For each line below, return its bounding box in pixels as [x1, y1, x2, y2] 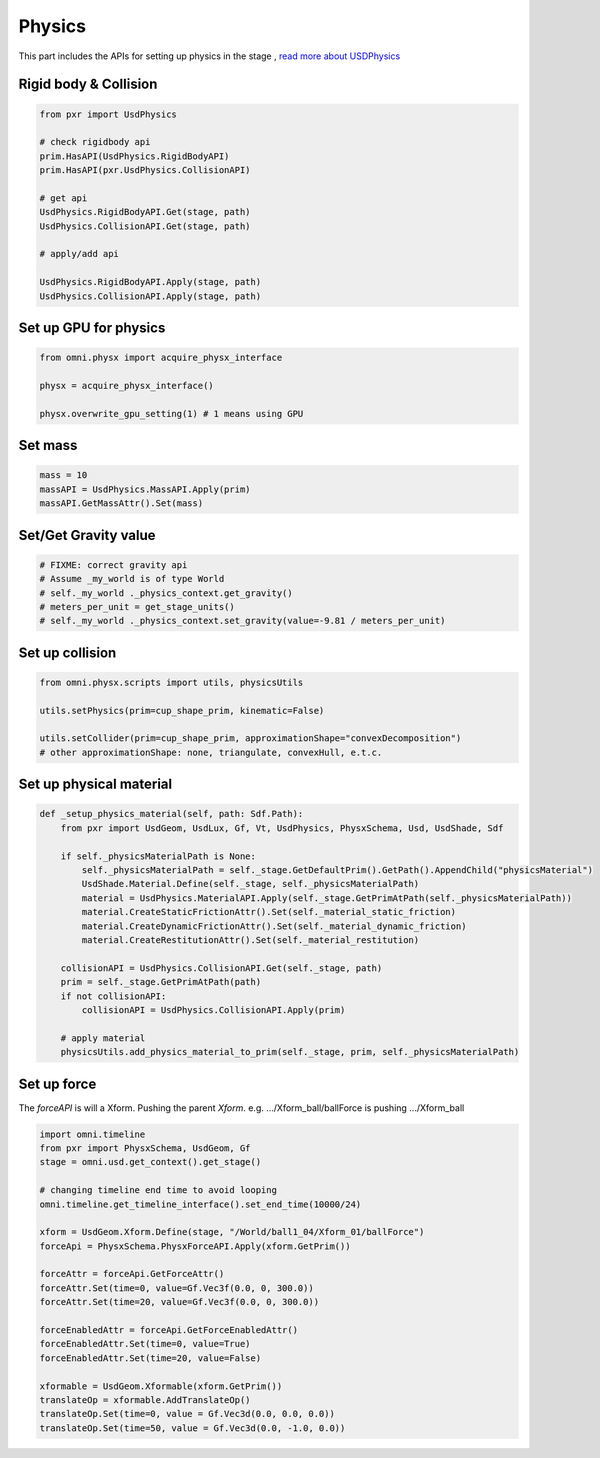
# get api [39, 192, 88, 204]
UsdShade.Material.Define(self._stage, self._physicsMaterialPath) [81, 878, 420, 890]
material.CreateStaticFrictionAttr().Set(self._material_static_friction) [81, 906, 457, 918]
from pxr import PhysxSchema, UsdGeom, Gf [39, 1142, 251, 1154]
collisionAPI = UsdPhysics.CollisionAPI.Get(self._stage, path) [60, 962, 383, 974]
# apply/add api [39, 248, 120, 260]
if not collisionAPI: [60, 990, 167, 1002]
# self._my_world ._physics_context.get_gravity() [39, 587, 294, 599]
